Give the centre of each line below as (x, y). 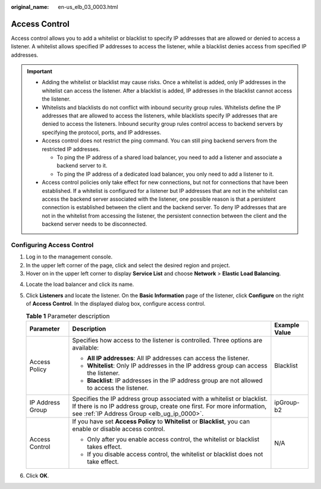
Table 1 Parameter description (68, 316)
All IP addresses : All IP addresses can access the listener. (168, 358)
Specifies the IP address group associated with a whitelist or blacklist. (170, 398)
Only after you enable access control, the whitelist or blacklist (173, 439)
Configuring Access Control (52, 245)
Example (287, 325)
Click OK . (37, 475)
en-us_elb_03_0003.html (88, 7)
